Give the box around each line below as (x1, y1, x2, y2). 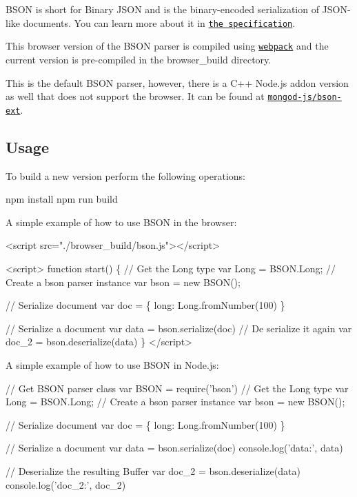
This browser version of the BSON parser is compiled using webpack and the (6, 39, 329, 53)
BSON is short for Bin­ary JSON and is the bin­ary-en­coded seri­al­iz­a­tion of (6, 2, 319, 16)
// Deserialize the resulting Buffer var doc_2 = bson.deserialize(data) (6, 463, 300, 478)
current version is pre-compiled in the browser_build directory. (6, 52, 272, 66)
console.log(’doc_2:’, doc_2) (6, 477, 126, 491)
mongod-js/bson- (267, 92, 342, 103)
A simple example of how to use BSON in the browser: (6, 214, 237, 229)
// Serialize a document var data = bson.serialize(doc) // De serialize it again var (6, 321, 352, 335)
